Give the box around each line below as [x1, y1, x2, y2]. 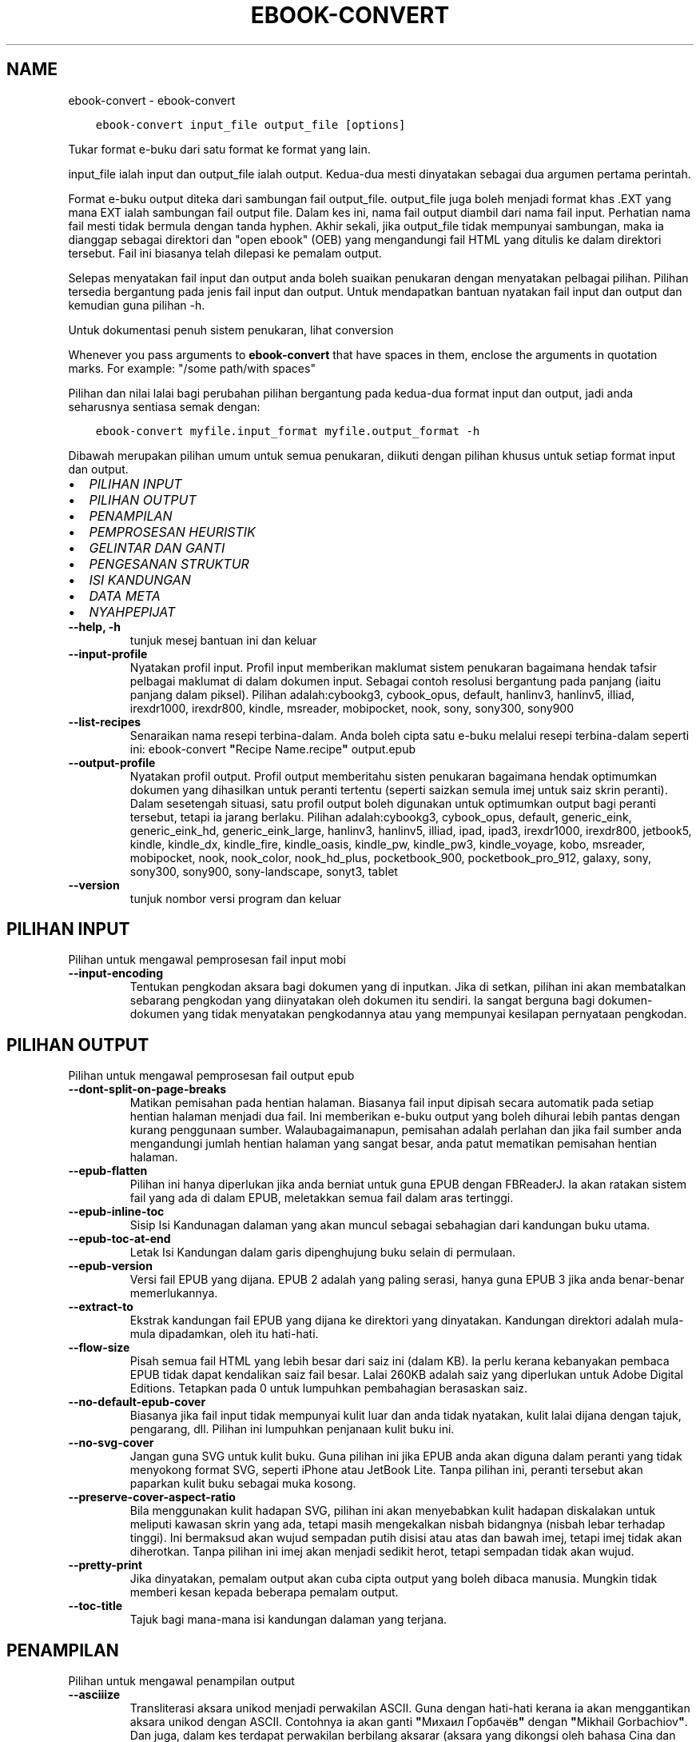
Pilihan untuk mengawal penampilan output [68, 1674, 295, 1688]
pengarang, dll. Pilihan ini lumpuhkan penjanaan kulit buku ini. [129, 1422, 455, 1436]
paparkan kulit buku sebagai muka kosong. [129, 1476, 356, 1491]
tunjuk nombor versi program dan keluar [129, 891, 341, 905]
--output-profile [68, 755, 156, 769]
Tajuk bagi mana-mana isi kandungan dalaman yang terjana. [129, 1612, 447, 1627]
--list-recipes [68, 714, 141, 729]
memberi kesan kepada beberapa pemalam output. [129, 1585, 399, 1600]
